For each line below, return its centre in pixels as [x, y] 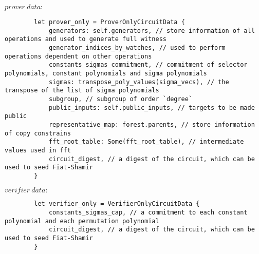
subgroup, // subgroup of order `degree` [121, 99]
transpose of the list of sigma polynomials [82, 91]
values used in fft [38, 150]
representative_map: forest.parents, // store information [152, 124]
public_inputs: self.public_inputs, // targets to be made [152, 108]
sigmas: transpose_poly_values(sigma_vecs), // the [139, 82]
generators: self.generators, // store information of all [152, 31]
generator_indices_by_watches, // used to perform [137, 47]
